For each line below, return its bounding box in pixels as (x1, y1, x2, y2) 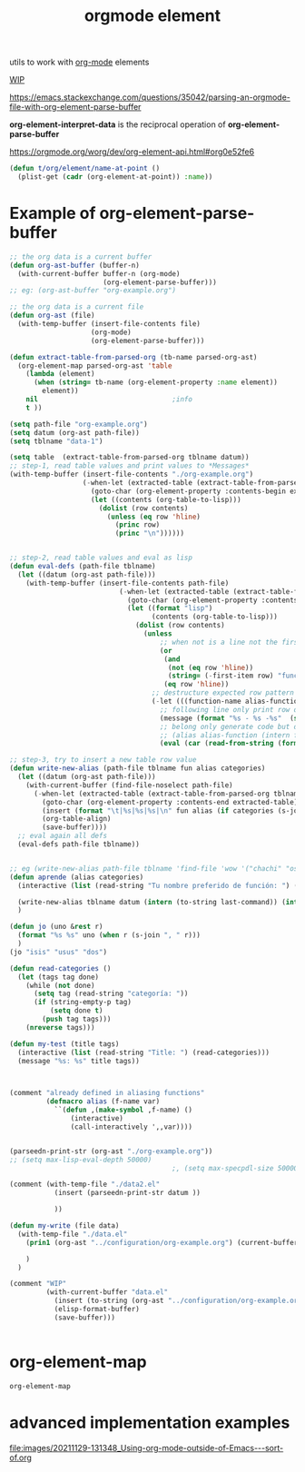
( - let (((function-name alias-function (151, 696, 302, 706)
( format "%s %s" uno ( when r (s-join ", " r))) (17, 931, 202, 940)
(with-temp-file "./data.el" (17, 1230, 128, 1239)
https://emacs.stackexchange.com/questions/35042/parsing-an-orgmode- (9, 92, 290, 103)
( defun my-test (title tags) (9, 1039, 120, 1049)
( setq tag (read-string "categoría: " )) (33, 989, 189, 999)
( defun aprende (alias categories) (9, 873, 144, 882)
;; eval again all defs (17, 832, 107, 841)
